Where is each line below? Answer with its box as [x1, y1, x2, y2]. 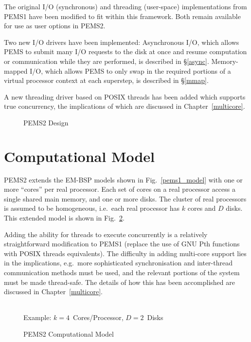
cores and [187, 203, 216, 213]
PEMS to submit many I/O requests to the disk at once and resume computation [4, 46, 247, 57]
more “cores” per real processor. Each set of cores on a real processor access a [4, 184, 235, 194]
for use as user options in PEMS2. [4, 20, 106, 31]
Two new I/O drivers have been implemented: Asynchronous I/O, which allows [4, 37, 239, 47]
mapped [4, 65, 28, 76]
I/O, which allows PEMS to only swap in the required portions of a [30, 65, 231, 76]
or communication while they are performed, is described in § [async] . [4, 56, 209, 66]
